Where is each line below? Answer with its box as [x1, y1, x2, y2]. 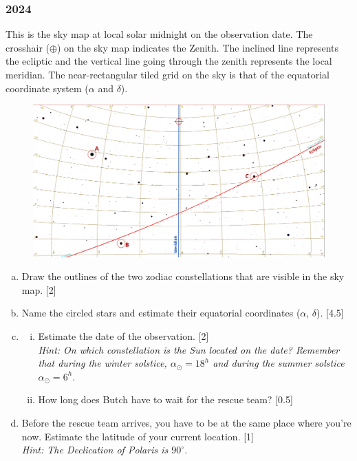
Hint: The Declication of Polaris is [21, 442, 169, 457]
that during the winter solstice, [38, 356, 167, 370]
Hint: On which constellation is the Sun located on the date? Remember [38, 342, 340, 356]
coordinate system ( [6, 81, 89, 95]
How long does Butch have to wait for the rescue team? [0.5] [38, 392, 293, 407]
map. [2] [21, 282, 56, 297]
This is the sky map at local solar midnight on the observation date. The [6, 27, 313, 41]
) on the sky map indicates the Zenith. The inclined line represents [56, 40, 339, 54]
